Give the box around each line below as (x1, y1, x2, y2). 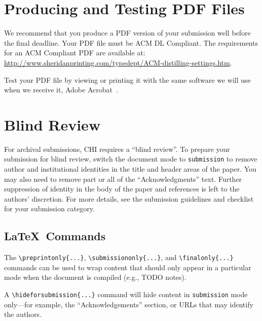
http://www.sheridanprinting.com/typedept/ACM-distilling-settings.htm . (4, 57, 232, 68)
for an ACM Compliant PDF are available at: (4, 47, 145, 58)
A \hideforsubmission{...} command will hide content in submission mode (4, 289, 248, 300)
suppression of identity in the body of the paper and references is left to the (4, 183, 240, 194)
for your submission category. (4, 203, 95, 214)
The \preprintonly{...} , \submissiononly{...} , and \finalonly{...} (4, 252, 234, 263)
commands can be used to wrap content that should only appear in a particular (4, 262, 251, 272)
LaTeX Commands (4, 228, 106, 244)
